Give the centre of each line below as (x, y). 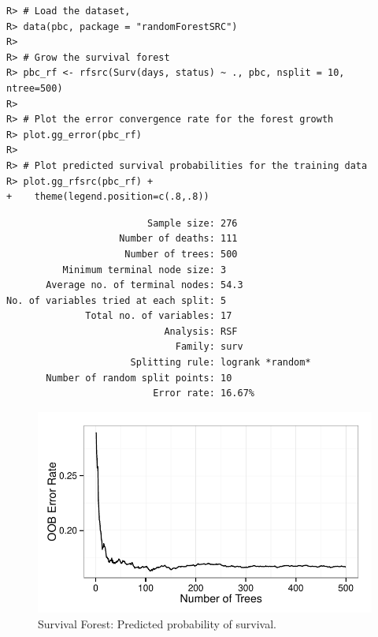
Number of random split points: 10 (139, 378)
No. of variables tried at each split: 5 (117, 300)
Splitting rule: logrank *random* (220, 363)
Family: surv (209, 347)
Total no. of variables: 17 (159, 316)
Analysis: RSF (201, 331)
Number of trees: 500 (181, 254)
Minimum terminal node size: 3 (145, 270)
